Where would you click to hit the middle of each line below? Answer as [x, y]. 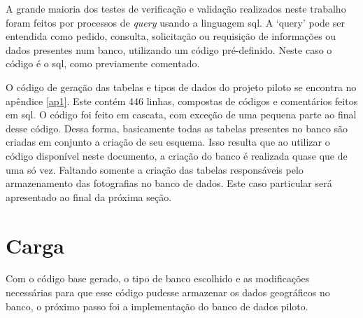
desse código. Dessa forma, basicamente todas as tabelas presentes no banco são [177, 128]
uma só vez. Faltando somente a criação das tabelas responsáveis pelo [155, 169]
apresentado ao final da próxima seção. [89, 196]
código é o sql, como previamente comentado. [103, 63]
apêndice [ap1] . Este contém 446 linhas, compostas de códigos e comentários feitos [182, 101]
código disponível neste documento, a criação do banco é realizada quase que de [177, 155]
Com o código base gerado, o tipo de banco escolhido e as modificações [158, 278]
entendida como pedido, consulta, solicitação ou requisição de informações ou [171, 36]
